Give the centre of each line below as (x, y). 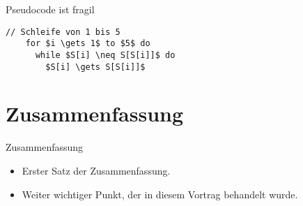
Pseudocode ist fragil (50, 9)
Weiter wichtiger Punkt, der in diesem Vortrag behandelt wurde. (160, 194)
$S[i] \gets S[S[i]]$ (95, 67)
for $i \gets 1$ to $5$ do (88, 44)
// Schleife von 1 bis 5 (63, 32)
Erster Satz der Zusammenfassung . (96, 170)
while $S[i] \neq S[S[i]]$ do (105, 55)
